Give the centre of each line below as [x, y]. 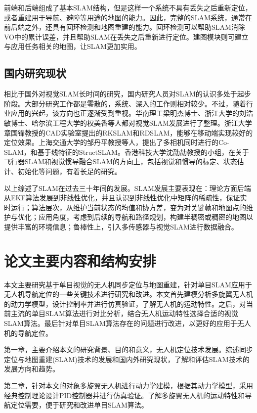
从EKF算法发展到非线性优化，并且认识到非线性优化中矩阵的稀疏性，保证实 [126, 198]
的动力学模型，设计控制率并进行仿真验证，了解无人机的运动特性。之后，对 [125, 303]
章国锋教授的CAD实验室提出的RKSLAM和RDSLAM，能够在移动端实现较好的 [128, 132]
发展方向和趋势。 [32, 369]
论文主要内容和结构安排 [80, 260]
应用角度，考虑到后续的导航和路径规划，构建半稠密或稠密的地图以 [146, 217]
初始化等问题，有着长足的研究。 [69, 171]
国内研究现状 [35, 73]
